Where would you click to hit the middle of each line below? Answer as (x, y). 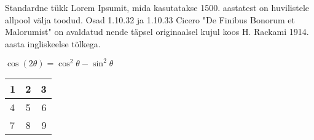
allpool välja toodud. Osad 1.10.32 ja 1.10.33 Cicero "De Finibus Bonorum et (150, 19)
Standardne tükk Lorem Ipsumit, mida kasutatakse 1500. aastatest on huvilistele (157, 7)
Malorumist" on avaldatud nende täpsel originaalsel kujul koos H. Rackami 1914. (157, 32)
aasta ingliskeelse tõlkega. (53, 43)
